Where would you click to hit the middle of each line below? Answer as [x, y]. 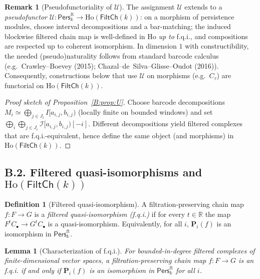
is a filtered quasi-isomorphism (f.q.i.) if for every [110, 214]
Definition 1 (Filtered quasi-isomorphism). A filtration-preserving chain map [124, 204]
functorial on [24, 85]
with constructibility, [217, 46]
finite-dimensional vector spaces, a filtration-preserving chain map [105, 260]
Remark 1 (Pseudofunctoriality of [58, 7]
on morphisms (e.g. [176, 75]
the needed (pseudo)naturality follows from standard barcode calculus [112, 55]
